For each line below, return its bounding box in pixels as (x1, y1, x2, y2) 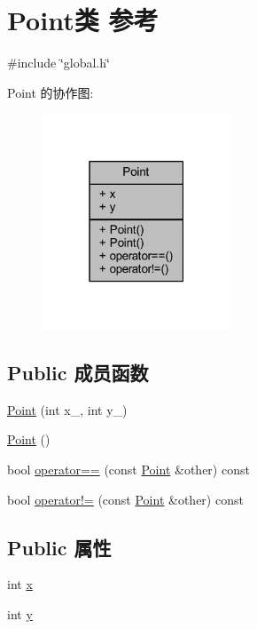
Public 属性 (7, 533, 112, 561)
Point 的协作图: (7, 83, 94, 101)
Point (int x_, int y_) (7, 400, 128, 418)
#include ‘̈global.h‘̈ (7, 53, 110, 72)
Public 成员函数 (7, 358, 149, 386)
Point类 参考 (7, 2, 159, 38)
